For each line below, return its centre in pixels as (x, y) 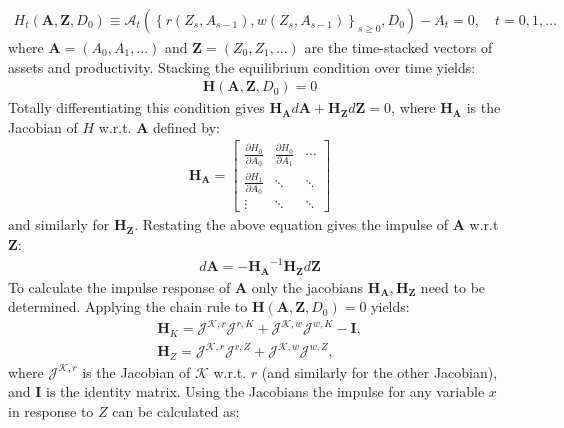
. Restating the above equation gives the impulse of (291, 224)
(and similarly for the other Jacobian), (379, 371)
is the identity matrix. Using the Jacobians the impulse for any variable (265, 391)
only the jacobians (307, 286)
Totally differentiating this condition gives (136, 107)
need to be (453, 286)
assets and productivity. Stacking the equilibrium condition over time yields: (242, 66)
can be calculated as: (176, 410)
